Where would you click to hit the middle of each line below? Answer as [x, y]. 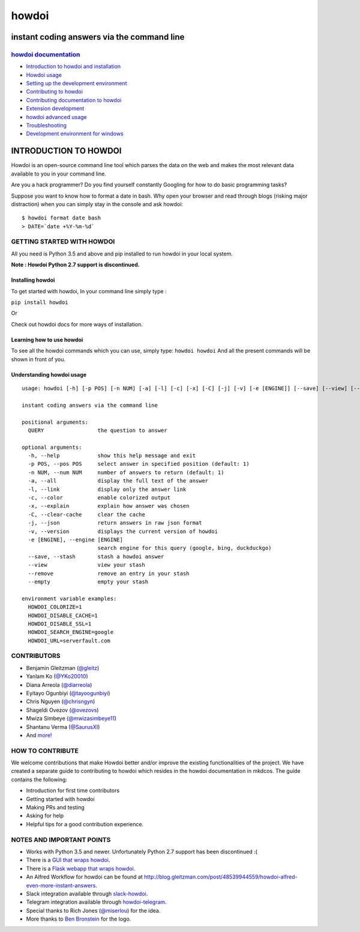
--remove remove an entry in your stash [109, 573]
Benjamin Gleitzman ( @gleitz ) [63, 668]
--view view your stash [86, 565]
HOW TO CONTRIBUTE [45, 751]
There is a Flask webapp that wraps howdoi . [81, 868]
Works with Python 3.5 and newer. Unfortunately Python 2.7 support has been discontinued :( [142, 851]
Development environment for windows [75, 134]
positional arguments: [55, 422]
